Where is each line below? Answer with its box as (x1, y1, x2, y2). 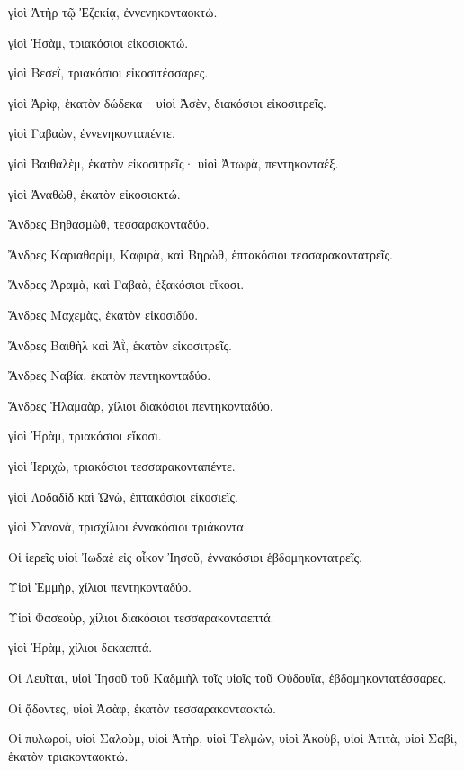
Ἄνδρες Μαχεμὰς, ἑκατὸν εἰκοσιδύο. (8, 304, 199, 323)
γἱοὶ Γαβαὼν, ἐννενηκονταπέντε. (8, 123, 175, 142)
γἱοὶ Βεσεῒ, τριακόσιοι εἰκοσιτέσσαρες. (8, 63, 209, 82)
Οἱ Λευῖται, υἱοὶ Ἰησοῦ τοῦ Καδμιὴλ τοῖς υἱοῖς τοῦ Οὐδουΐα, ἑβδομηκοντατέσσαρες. (8, 668, 447, 687)
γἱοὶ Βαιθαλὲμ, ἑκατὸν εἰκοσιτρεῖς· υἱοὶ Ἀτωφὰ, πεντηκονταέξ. (8, 153, 339, 172)
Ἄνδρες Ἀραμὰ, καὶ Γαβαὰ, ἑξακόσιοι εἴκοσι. (8, 275, 245, 294)
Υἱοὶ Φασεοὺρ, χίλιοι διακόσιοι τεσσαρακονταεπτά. (8, 607, 274, 626)
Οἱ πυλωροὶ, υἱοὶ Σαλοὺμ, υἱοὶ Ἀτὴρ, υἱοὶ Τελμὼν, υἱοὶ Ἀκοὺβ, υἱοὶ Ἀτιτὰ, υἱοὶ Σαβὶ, (8, 729, 458, 748)
